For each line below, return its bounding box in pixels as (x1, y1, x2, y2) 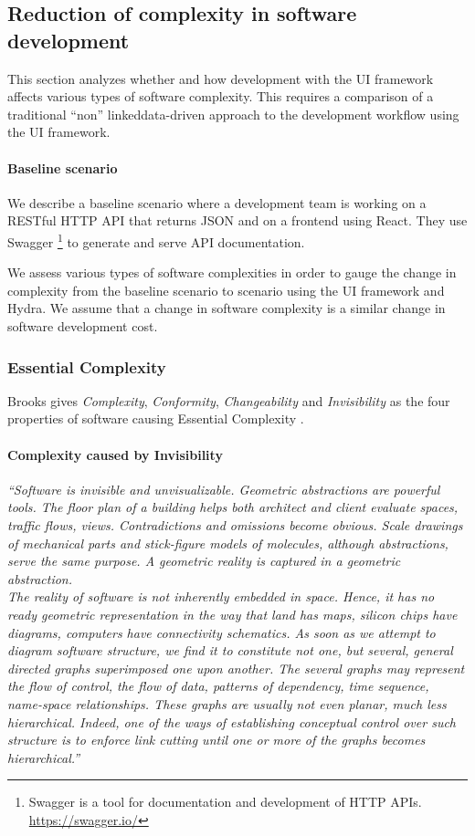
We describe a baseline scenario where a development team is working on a (7, 193, 427, 212)
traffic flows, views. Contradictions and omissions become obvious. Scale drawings (7, 515, 463, 534)
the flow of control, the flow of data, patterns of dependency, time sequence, (7, 676, 429, 695)
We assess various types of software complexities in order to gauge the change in (7, 263, 457, 282)
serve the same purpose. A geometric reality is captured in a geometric (7, 551, 401, 570)
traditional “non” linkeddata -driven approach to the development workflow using (7, 104, 459, 123)
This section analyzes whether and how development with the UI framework (7, 68, 434, 88)
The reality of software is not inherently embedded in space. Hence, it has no (7, 587, 435, 606)
